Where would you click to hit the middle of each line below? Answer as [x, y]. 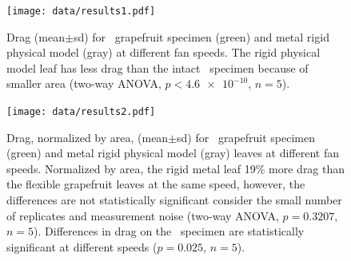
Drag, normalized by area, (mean [88, 137]
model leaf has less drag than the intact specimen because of [158, 67]
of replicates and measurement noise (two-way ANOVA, [143, 215]
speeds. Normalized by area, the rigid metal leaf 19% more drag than [176, 168]
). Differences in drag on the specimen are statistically [169, 231]
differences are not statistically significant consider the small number [174, 200]
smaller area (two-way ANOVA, [84, 83]
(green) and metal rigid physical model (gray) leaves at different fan [173, 153]
